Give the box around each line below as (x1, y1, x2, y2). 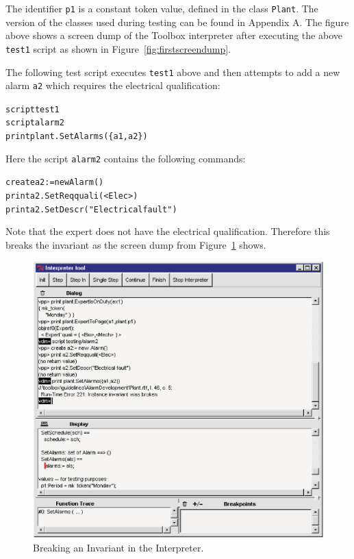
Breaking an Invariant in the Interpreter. (33, 540, 204, 554)
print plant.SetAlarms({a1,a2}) (5, 132, 148, 142)
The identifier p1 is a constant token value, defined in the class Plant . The (5, 1, 318, 15)
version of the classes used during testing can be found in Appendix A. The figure (5, 14, 349, 29)
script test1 (5, 104, 60, 114)
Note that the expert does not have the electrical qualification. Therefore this (5, 224, 330, 238)
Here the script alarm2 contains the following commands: (5, 151, 246, 165)
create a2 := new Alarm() (5, 177, 104, 188)
